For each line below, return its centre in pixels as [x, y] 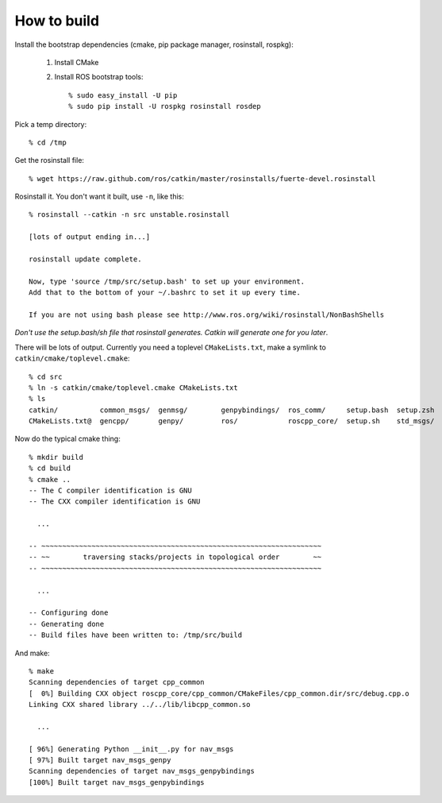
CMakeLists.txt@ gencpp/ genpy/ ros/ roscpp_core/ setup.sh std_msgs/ [232, 421]
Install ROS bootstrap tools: [99, 77]
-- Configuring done [69, 613]
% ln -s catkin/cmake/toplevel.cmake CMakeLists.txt [133, 388]
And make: [33, 653]
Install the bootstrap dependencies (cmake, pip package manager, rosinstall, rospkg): [154, 44]
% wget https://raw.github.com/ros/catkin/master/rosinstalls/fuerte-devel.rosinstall [202, 178]
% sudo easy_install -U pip [123, 95]
